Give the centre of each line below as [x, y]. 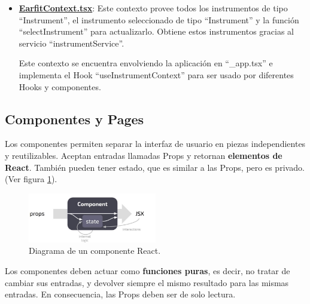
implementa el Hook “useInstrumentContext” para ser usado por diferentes [156, 74]
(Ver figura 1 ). [31, 179]
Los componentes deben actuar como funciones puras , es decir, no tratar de [148, 271]
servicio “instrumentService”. [72, 43]
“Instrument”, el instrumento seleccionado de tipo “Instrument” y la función [159, 19]
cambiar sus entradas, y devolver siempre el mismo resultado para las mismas [147, 282]
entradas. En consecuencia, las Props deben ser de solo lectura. [120, 294]
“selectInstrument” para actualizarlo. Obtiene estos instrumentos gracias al [156, 31]
